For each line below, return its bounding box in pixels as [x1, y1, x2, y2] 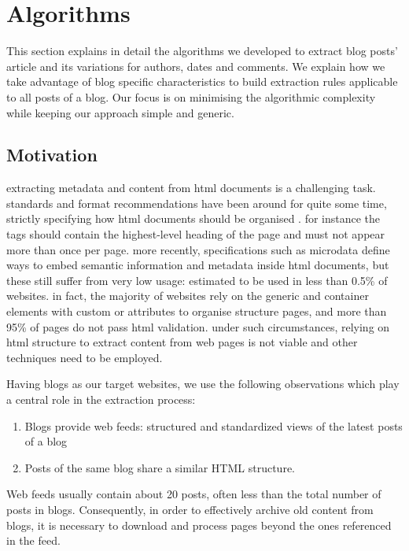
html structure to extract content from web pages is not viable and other [6, 334, 358, 350]
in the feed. [6, 532, 61, 549]
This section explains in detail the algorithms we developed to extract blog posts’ [6, 43, 398, 59]
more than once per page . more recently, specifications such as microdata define [6, 241, 390, 257]
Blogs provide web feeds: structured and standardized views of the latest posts [24, 417, 403, 434]
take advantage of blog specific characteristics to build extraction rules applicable [6, 73, 398, 90]
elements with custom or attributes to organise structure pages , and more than [6, 303, 387, 320]
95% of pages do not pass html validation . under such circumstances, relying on [6, 318, 390, 335]
